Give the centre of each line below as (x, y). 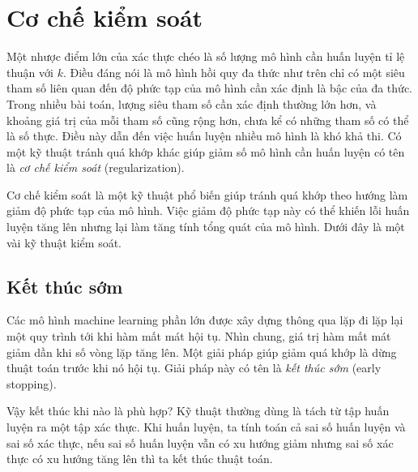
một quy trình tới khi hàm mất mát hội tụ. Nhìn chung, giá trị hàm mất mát (199, 336)
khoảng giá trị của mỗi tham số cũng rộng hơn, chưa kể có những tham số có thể (208, 120)
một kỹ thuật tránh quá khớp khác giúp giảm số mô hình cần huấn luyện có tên (206, 151)
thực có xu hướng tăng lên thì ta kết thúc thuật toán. (140, 459)
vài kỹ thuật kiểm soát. (64, 242)
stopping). (32, 383)
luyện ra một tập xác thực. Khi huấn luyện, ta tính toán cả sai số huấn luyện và (206, 427)
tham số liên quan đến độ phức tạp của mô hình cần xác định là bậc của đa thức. (209, 88)
